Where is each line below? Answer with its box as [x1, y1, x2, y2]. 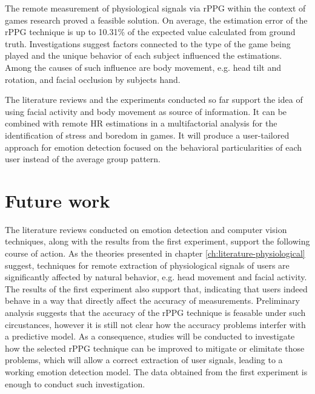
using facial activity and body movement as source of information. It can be [5, 105, 287, 117]
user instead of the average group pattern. [5, 153, 161, 165]
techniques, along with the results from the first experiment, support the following [5, 235, 310, 248]
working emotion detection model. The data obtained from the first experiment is [5, 365, 308, 378]
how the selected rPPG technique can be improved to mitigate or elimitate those [5, 341, 305, 354]
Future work [5, 188, 110, 212]
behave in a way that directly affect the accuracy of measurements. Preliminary [5, 294, 300, 307]
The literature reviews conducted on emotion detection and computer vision [5, 223, 287, 235]
